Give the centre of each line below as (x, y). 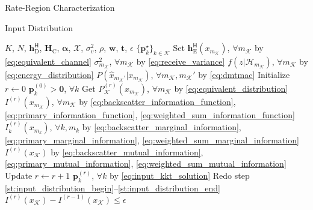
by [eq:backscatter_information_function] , (157, 101)
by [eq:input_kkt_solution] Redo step (180, 175)
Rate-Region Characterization (60, 7)
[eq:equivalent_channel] (48, 61)
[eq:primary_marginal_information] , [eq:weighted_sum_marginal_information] (152, 140)
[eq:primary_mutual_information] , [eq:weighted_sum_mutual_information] (146, 163)
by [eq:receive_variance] (181, 61)
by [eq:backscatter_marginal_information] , (162, 127)
